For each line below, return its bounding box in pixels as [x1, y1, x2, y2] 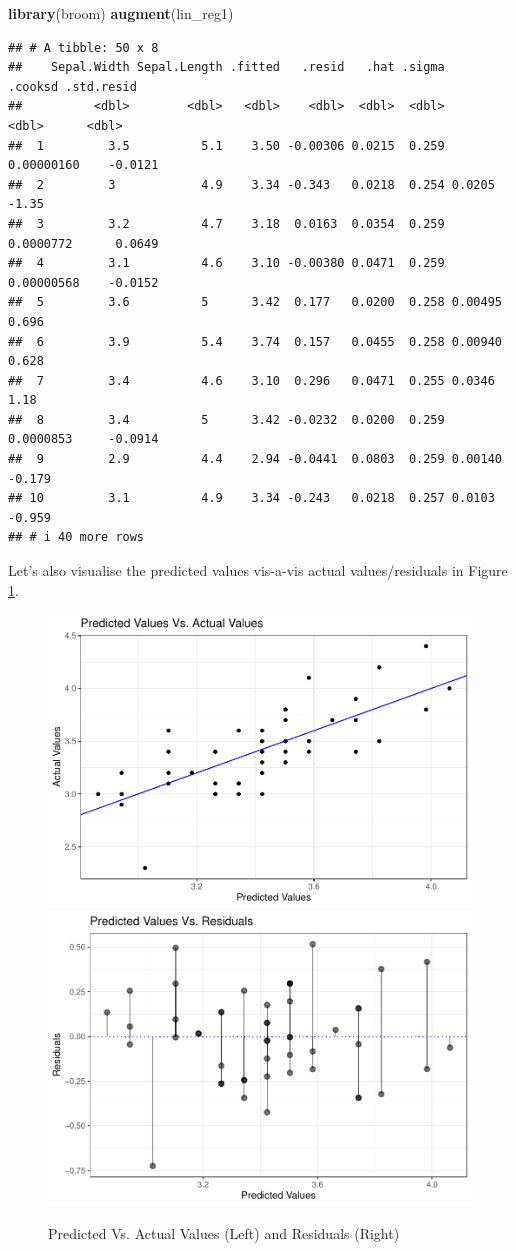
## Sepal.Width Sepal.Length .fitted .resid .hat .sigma [8, 60, 445, 75]
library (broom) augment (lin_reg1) [8, 3, 234, 23]
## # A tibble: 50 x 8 [8, 40, 159, 55]
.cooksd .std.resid [8, 79, 137, 94]
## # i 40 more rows [8, 530, 145, 545]
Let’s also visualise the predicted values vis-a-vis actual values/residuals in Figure [8, 560, 508, 581]
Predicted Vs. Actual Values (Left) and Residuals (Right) [48, 1223, 400, 1244]
